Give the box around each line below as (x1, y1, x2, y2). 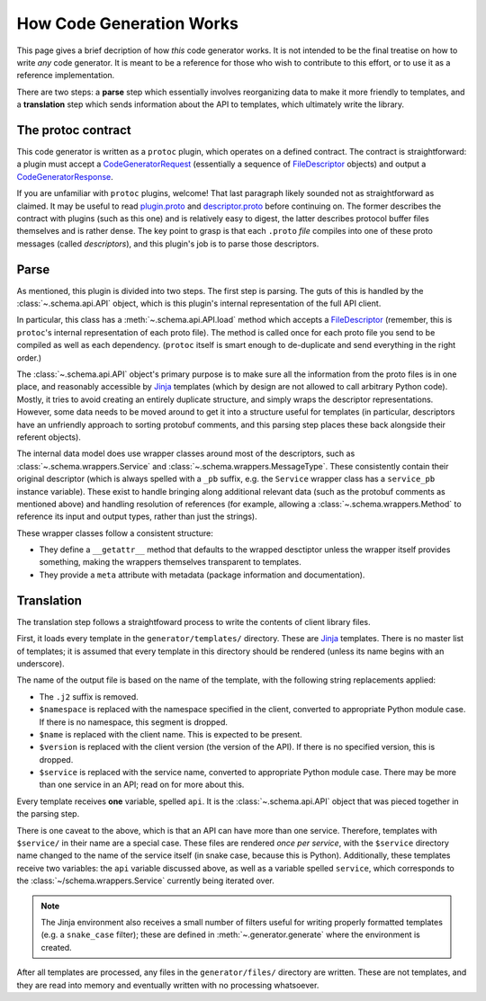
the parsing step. (16, 809, 80, 819)
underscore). (16, 657, 65, 669)
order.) (16, 352, 42, 363)
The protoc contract (16, 122, 131, 138)
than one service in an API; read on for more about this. (39, 779, 245, 791)
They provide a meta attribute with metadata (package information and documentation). (39, 569, 365, 580)
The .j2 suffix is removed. (39, 691, 139, 702)
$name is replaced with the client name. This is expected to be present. (39, 728, 303, 739)
